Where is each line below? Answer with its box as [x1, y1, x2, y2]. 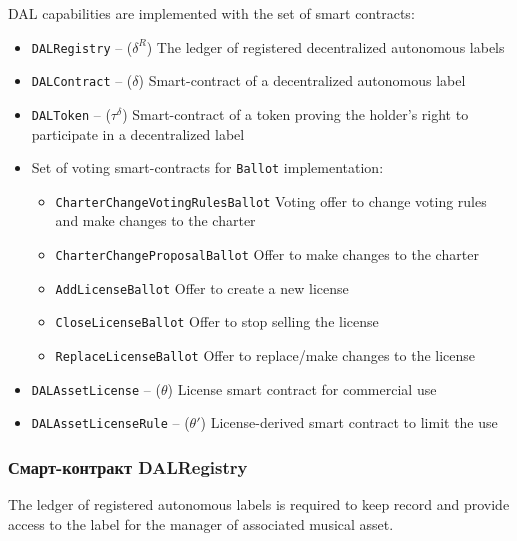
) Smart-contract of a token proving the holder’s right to [122, 103, 469, 124]
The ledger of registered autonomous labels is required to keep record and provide [8, 494, 510, 515]
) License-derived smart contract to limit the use [200, 412, 498, 433]
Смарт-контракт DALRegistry [8, 454, 248, 479]
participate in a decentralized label [31, 123, 245, 144]
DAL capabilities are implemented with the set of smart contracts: [8, 3, 415, 23]
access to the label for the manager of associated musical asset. [8, 513, 394, 534]
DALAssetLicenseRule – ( [31, 412, 190, 433]
